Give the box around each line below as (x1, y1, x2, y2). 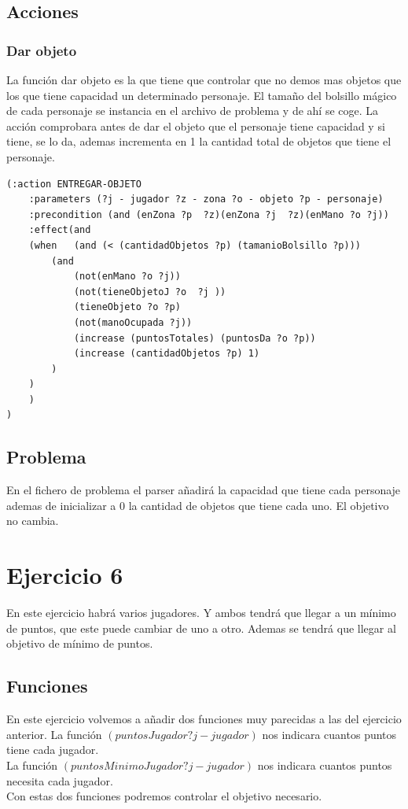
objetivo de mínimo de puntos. (6, 635, 153, 652)
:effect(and (28, 224, 91, 236)
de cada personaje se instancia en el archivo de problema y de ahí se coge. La (6, 102, 379, 119)
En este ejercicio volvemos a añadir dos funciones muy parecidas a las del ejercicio (6, 711, 402, 727)
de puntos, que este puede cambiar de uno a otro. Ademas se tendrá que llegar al (6, 619, 396, 636)
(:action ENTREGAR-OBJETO (6, 178, 142, 190)
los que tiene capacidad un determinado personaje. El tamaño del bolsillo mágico (6, 87, 397, 103)
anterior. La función (6, 726, 102, 742)
